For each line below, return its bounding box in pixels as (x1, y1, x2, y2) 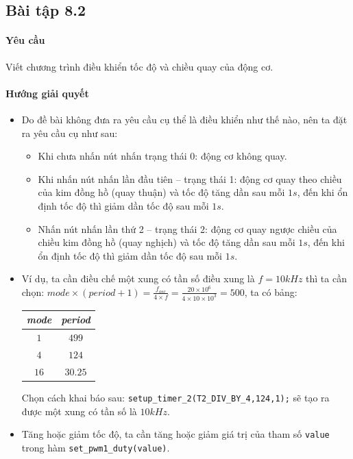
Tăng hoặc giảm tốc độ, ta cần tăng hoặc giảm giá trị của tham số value (21, 427, 330, 441)
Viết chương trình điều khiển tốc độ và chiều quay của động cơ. (5, 59, 273, 73)
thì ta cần (306, 271, 347, 286)
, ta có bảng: (244, 284, 297, 299)
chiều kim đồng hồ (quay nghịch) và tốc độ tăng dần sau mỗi (38, 235, 295, 249)
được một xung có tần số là (21, 404, 137, 418)
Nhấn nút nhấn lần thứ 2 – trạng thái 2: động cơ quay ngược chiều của (38, 221, 337, 236)
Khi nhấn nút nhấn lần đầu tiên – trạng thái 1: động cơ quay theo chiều (38, 171, 342, 186)
